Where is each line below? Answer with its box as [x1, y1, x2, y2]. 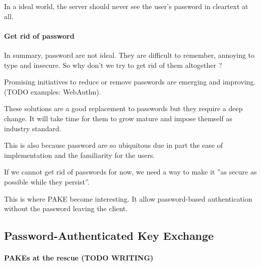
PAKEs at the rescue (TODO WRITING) [4, 252, 154, 263]
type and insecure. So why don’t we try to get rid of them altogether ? [4, 59, 222, 70]
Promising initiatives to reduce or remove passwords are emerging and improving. [4, 76, 256, 87]
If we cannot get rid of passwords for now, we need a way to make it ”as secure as [4, 166, 257, 177]
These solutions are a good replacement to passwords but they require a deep [4, 103, 243, 114]
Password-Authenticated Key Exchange [4, 228, 214, 243]
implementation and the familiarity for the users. [4, 149, 155, 160]
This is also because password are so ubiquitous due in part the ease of [4, 140, 223, 150]
